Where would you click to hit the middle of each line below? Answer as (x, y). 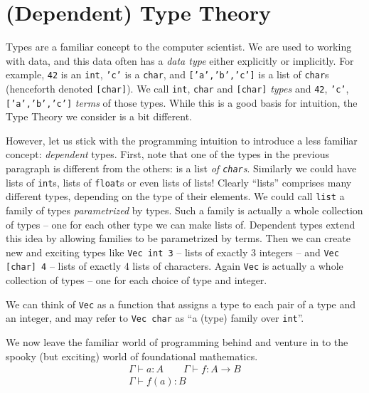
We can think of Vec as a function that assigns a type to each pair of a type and (181, 304)
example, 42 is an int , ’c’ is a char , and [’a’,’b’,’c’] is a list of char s (167, 74)
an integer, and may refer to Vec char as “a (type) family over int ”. (155, 318)
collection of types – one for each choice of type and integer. (137, 280)
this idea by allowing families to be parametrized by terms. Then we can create (178, 238)
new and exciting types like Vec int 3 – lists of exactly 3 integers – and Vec (172, 252)
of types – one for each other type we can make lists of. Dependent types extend (181, 224)
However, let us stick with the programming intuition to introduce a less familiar (182, 140)
